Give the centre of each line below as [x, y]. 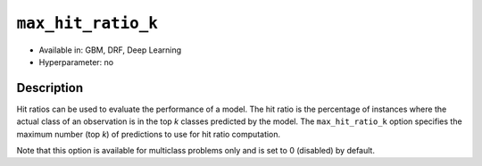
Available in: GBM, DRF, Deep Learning [110, 50]
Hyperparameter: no [76, 62]
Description [50, 88]
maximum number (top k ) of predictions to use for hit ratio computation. [149, 134]
